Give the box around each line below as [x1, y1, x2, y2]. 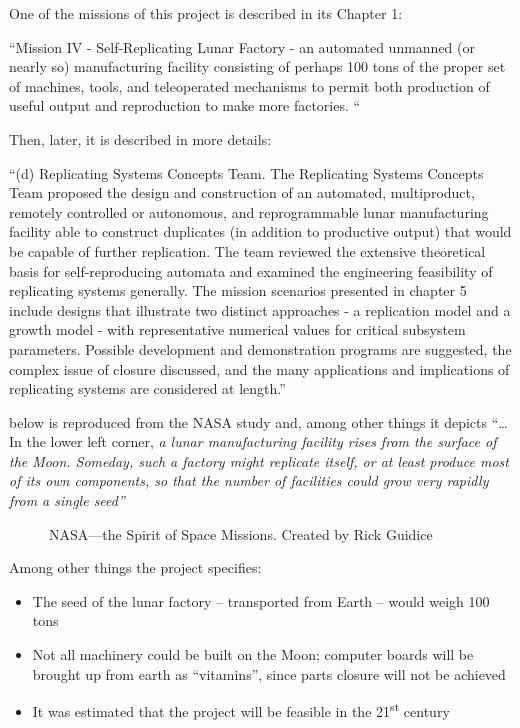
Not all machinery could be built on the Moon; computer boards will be [32, 644, 474, 665]
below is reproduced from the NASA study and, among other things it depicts [9, 411, 488, 432]
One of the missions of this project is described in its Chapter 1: [9, 3, 403, 23]
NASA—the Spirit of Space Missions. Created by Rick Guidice [49, 523, 433, 544]
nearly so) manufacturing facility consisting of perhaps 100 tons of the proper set [9, 56, 506, 77]
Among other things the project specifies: [9, 557, 262, 578]
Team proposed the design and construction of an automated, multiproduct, [9, 182, 475, 203]
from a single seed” [9, 490, 125, 511]
